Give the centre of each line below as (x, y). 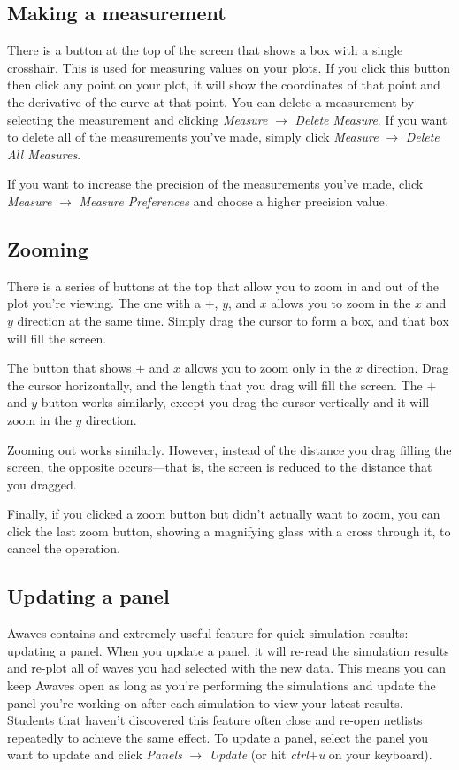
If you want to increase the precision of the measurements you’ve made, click (215, 184)
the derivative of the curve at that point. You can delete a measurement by (211, 101)
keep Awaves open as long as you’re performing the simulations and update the (222, 685)
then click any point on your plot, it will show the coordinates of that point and (224, 85)
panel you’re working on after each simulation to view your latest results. (205, 702)
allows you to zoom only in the (268, 368)
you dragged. (42, 484)
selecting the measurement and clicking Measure (138, 119)
